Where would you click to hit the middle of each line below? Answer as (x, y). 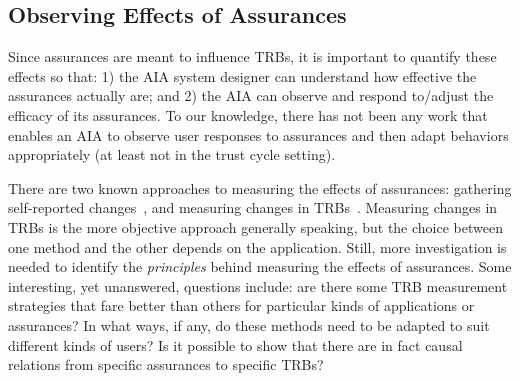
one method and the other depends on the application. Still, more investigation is (257, 246)
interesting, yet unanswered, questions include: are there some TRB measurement (258, 285)
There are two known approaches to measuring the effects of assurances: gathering (260, 187)
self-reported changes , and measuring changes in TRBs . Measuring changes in (253, 207)
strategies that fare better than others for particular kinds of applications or (241, 305)
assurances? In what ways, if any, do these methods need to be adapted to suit (249, 324)
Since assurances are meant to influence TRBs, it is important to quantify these (252, 56)
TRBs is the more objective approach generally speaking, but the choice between (255, 226)
